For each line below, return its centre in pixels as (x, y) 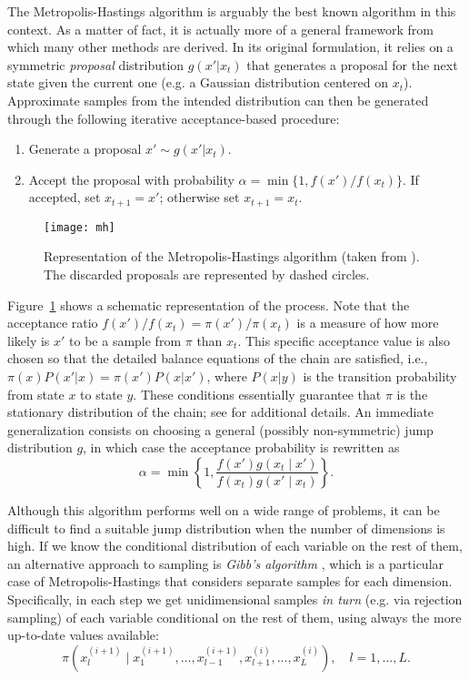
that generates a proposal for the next (352, 64)
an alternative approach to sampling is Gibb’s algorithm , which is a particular (226, 563)
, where (227, 376)
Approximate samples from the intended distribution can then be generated (218, 100)
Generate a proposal (85, 149)
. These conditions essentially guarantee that (257, 394)
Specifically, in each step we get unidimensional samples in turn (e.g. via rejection (235, 599)
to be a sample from (125, 340)
